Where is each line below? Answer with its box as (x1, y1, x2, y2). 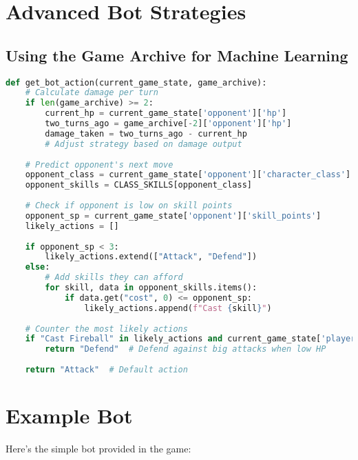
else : (25, 262, 50, 272)
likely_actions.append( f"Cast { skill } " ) (84, 303, 272, 313)
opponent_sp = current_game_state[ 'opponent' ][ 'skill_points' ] (25, 210, 322, 221)
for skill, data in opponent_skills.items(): (45, 283, 257, 293)
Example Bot (6, 401, 133, 430)
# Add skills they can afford (45, 272, 183, 283)
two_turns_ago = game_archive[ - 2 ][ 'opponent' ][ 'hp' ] (45, 119, 292, 129)
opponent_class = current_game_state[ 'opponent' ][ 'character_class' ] (25, 170, 351, 180)
